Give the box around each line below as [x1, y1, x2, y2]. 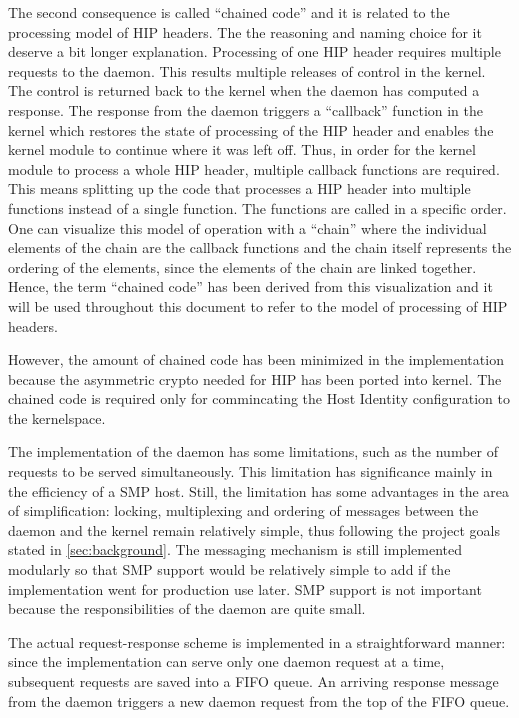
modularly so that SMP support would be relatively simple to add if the [8, 559, 451, 580]
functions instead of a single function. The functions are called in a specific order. [8, 197, 507, 218]
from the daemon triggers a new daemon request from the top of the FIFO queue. [8, 690, 510, 711]
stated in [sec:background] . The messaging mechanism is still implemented [8, 539, 462, 560]
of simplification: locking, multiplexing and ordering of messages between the [8, 500, 479, 521]
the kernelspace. [8, 407, 106, 428]
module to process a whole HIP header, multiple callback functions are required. [8, 158, 500, 179]
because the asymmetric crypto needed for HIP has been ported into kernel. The [8, 368, 502, 389]
